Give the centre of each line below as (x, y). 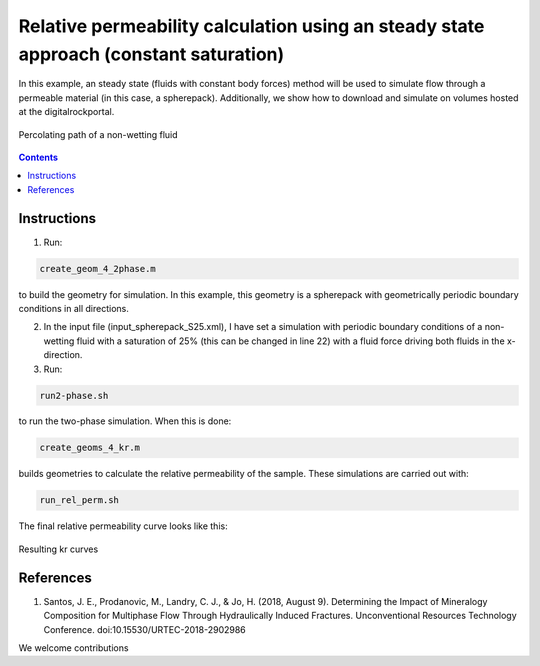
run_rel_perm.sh (79, 500)
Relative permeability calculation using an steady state (251, 26)
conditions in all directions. (73, 308)
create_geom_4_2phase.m (98, 268)
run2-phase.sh (74, 395)
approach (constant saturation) (151, 54)
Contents (38, 157)
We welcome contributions (73, 647)
